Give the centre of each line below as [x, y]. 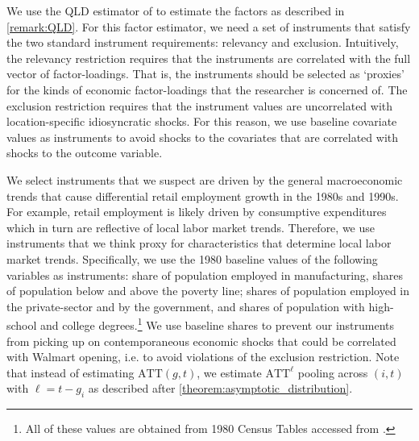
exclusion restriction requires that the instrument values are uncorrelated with [200, 105]
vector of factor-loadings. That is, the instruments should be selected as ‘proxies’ [205, 74]
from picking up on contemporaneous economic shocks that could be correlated [201, 341]
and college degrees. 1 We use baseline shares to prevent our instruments [218, 324]
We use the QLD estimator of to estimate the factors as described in [176, 10]
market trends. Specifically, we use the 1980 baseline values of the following [192, 258]
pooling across [333, 372]
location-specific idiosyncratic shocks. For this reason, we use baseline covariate [202, 121]
